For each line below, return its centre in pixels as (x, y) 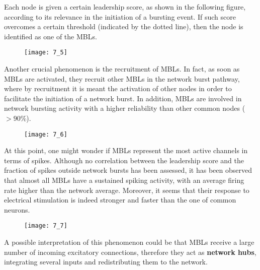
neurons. (17, 209)
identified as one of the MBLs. (51, 36)
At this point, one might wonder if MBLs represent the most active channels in (126, 150)
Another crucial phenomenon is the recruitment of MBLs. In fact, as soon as (122, 69)
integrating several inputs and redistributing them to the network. (106, 262)
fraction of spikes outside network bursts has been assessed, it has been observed (128, 170)
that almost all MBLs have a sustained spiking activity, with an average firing (124, 180)
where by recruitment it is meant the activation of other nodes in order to (118, 88)
